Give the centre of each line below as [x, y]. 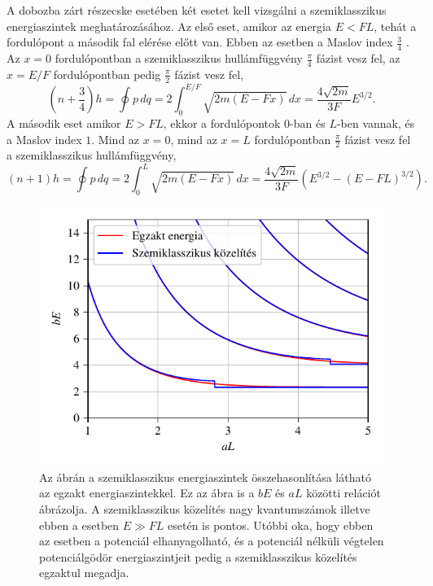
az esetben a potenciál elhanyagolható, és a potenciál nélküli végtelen [212, 541]
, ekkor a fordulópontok [222, 122]
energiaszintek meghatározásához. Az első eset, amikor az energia [169, 26]
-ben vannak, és [376, 122]
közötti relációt [343, 493]
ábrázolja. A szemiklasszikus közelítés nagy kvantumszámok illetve [205, 509]
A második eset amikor [64, 122]
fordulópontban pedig [107, 74]
